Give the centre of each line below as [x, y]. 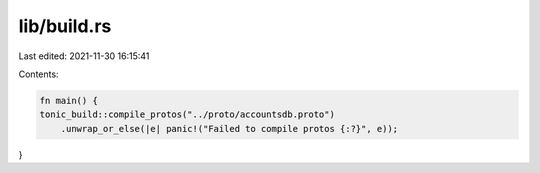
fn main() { [69, 100]
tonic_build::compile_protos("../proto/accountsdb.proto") [187, 114]
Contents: [38, 74]
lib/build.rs [65, 26]
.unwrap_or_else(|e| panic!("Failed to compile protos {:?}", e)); [229, 128]
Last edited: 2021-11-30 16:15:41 [84, 56]
